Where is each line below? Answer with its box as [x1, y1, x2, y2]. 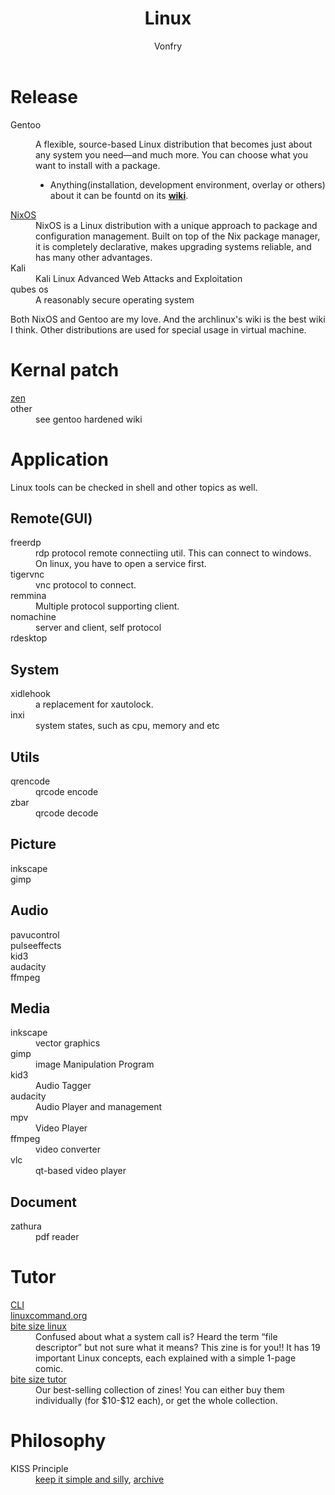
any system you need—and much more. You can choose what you [35, 148, 308, 161]
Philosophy [10, 1430, 107, 1452]
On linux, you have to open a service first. [35, 558, 207, 570]
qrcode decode [35, 807, 99, 819]
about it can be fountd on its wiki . [49, 189, 189, 201]
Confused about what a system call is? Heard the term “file [35, 1331, 278, 1343]
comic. [35, 1363, 64, 1375]
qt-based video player [35, 1165, 127, 1177]
